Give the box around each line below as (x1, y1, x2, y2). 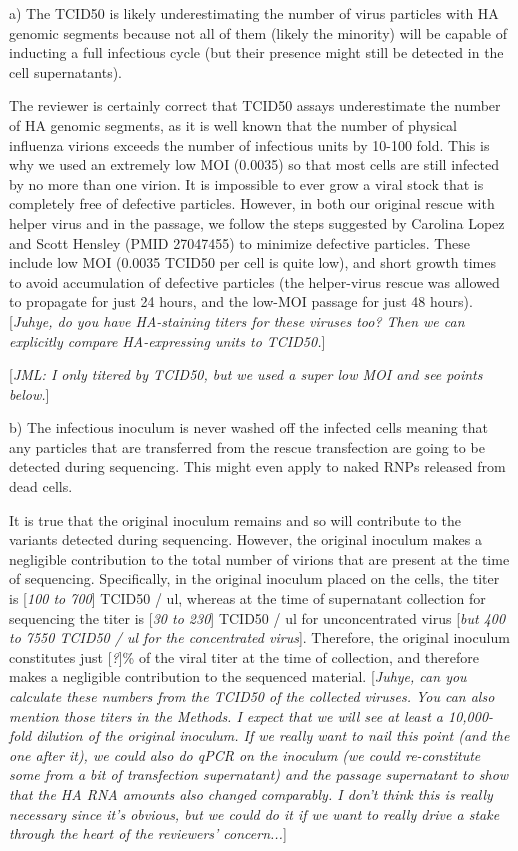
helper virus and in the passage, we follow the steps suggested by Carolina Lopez (9, 212, 505, 233)
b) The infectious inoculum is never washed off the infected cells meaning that (9, 417, 489, 438)
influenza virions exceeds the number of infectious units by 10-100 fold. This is (9, 134, 490, 155)
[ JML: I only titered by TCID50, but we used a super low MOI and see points (9, 364, 483, 385)
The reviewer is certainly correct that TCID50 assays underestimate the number (9, 95, 501, 116)
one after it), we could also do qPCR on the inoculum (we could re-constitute (9, 744, 481, 765)
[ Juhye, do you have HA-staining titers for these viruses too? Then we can (9, 310, 465, 331)
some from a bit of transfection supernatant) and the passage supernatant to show (9, 764, 509, 785)
